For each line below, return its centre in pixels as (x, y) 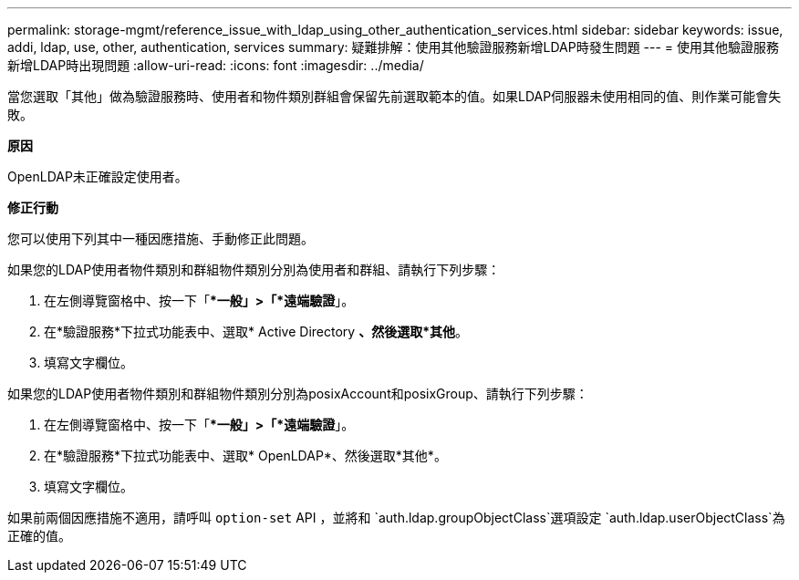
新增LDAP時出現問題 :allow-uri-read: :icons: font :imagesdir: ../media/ (216, 65)
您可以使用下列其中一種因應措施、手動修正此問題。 (161, 238)
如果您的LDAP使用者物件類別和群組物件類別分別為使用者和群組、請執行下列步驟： (254, 269)
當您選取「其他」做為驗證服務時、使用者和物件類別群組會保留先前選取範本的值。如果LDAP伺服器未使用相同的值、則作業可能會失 (394, 96)
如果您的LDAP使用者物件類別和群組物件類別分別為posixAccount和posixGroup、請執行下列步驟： (298, 394)
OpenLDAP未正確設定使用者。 (98, 176)
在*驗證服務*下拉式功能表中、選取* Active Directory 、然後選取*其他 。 (256, 331)
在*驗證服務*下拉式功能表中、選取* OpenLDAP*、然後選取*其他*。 (245, 456)
